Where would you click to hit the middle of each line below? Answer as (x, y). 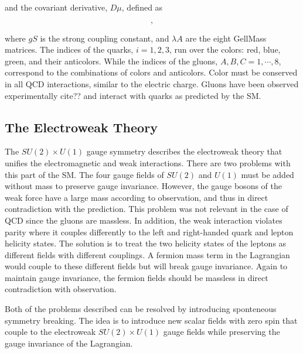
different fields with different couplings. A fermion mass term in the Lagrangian (147, 254)
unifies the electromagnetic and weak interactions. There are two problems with (148, 162)
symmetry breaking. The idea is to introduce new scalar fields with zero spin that (151, 320)
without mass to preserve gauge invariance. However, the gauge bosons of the (143, 186)
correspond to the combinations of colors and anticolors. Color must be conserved (151, 72)
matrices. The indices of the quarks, (69, 49)
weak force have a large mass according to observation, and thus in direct (137, 197)
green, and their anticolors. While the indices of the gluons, (111, 61)
